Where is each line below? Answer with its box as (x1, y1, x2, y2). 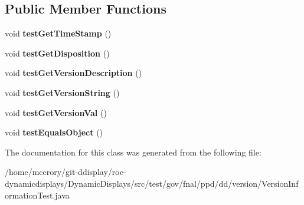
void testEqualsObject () (5, 126, 103, 138)
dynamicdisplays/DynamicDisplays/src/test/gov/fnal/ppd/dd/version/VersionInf (5, 177, 299, 189)
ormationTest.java (5, 189, 70, 201)
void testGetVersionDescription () (5, 67, 142, 79)
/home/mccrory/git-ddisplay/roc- (5, 166, 126, 178)
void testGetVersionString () (5, 86, 120, 98)
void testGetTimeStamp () (5, 27, 112, 39)
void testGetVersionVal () (5, 106, 107, 118)
